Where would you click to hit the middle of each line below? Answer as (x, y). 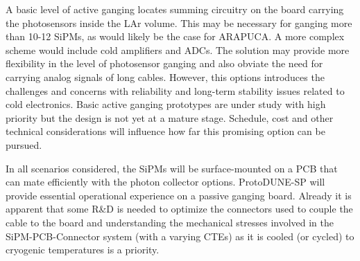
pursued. (24, 144)
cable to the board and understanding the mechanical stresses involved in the (170, 222)
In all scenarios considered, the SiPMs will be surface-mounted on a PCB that (172, 168)
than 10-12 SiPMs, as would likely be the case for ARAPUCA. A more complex (175, 36)
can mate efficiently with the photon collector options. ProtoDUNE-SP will (165, 182)
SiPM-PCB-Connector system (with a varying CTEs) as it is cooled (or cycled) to (180, 236)
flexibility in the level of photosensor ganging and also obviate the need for (164, 63)
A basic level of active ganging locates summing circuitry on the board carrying (175, 9)
